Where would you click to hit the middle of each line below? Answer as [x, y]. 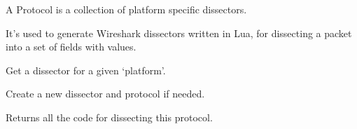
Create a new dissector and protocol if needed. [105, 94]
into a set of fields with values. [71, 47]
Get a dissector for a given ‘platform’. [86, 70]
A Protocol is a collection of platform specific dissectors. [126, 9]
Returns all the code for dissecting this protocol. [109, 117]
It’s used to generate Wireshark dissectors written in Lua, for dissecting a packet [179, 33]
